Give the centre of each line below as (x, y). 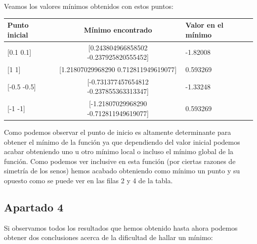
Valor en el (205, 25)
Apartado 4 (34, 207)
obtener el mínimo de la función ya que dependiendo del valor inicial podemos (122, 142)
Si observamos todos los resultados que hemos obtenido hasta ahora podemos (121, 227)
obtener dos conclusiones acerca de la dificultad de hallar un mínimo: (108, 237)
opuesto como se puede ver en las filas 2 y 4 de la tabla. (88, 180)
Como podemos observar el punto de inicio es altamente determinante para (118, 132)
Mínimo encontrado (118, 29)
